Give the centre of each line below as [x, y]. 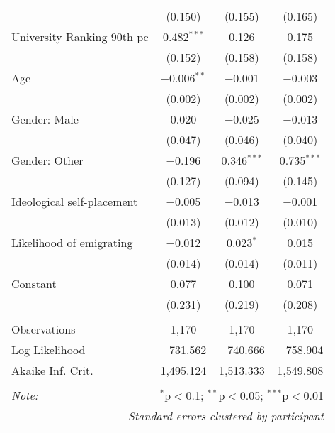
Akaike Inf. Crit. [52, 370]
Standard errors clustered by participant [226, 416]
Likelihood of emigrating [72, 242]
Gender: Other [47, 160]
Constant [34, 284]
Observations [44, 329]
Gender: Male [45, 119]
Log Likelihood [49, 350]
